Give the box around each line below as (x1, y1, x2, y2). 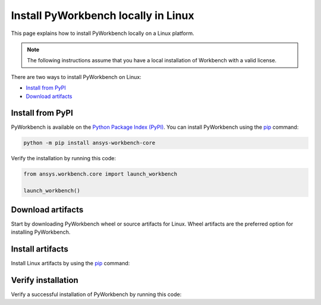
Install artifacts (11, 244, 68, 254)
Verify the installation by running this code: (11, 155, 116, 162)
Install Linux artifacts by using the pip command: (11, 259, 130, 266)
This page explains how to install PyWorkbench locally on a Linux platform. (11, 30, 194, 37)
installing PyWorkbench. (11, 228, 71, 236)
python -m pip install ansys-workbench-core (23, 139, 156, 147)
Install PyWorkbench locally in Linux (11, 9, 194, 22)
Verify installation (11, 275, 78, 285)
